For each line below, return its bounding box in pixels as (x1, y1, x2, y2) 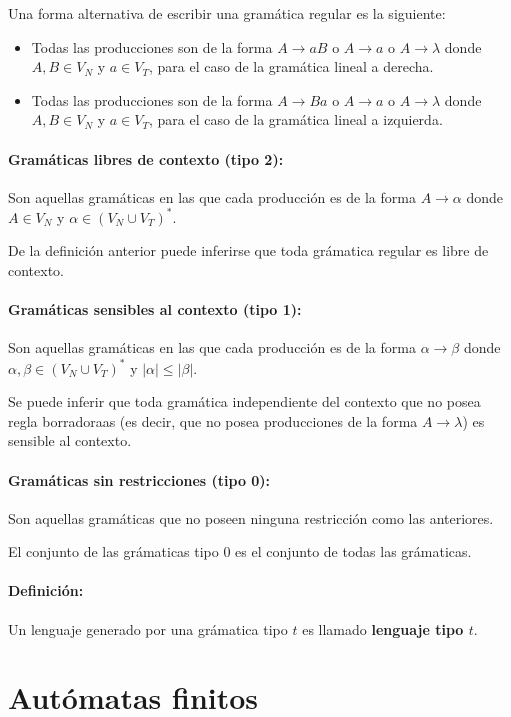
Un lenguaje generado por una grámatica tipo (8, 618, 288, 639)
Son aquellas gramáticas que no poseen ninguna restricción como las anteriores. (8, 507, 494, 528)
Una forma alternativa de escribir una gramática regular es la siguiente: (8, 3, 446, 23)
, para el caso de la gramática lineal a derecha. (149, 56, 434, 77)
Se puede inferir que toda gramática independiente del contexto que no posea (8, 391, 481, 412)
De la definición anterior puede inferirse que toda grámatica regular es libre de (8, 240, 489, 261)
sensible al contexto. (8, 430, 132, 451)
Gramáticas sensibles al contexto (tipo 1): (8, 299, 302, 320)
